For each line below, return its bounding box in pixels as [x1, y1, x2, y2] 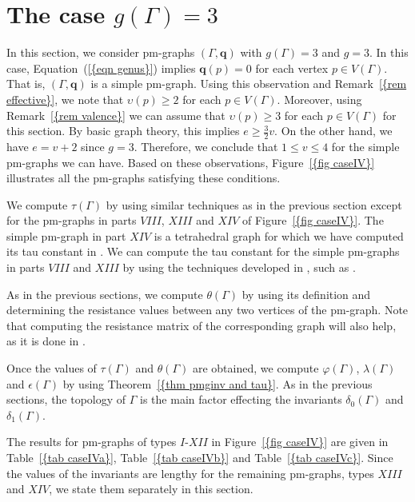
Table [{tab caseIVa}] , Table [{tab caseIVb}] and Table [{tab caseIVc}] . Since [6, 449, 393, 466]
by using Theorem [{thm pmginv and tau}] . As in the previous [62, 375, 373, 392]
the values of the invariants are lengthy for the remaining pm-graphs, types [6, 464, 374, 481]
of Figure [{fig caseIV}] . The [241, 212, 384, 229]
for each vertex [255, 59, 329, 76]
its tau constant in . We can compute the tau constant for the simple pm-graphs [6, 243, 400, 260]
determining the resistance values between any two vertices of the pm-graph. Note [6, 301, 409, 318]
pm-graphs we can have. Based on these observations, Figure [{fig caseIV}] [6, 153, 375, 170]
